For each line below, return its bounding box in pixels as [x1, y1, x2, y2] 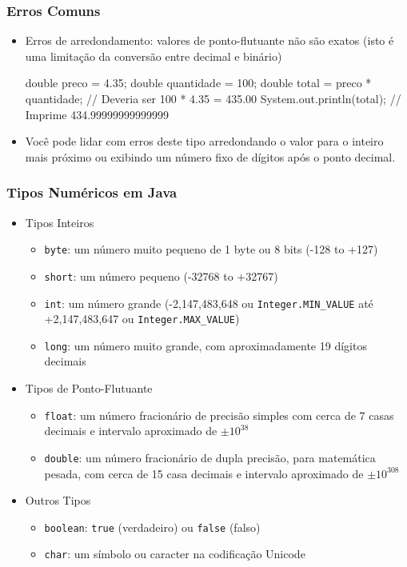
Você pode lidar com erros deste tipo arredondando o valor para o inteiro [25, 133, 384, 150]
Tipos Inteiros [25, 214, 94, 230]
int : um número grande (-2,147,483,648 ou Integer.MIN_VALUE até [44, 294, 373, 311]
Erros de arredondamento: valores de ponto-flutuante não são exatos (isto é [25, 32, 394, 49]
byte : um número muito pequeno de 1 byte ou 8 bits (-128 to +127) [44, 241, 378, 258]
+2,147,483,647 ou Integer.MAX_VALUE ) [44, 310, 240, 327]
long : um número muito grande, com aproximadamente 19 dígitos [44, 337, 367, 353]
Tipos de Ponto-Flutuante [25, 380, 153, 397]
